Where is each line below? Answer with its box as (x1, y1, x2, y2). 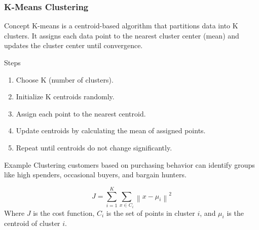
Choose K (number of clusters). (16, 74, 114, 85)
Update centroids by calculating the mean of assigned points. (16, 125, 206, 136)
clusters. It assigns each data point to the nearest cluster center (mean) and (4, 30, 239, 41)
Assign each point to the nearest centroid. (16, 108, 146, 119)
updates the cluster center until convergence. (4, 40, 143, 51)
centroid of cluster (4, 218, 60, 228)
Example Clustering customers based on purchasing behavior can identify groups (4, 159, 255, 170)
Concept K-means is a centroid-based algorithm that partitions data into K (4, 20, 238, 31)
